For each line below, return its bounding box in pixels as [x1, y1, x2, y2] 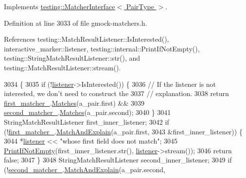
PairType [126, 1, 154, 11]
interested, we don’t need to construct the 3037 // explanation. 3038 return [4, 88, 229, 98]
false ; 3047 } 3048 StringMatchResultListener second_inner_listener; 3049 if [4, 155, 232, 165]
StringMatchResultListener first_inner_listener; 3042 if [4, 116, 169, 127]
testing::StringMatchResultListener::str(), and [4, 53, 141, 63]
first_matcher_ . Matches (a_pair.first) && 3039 [4, 97, 144, 108]
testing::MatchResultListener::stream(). [4, 62, 121, 72]
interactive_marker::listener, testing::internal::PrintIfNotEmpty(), [4, 43, 200, 53]
